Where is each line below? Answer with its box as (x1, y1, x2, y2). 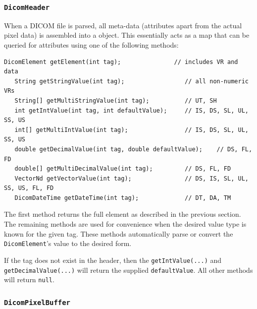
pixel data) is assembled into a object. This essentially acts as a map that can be (4, 30, 250, 40)
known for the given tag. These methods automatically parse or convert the (4, 228, 233, 239)
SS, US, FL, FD (4, 185, 54, 192)
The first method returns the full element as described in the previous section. (4, 209, 241, 219)
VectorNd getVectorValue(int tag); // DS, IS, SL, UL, (14, 175, 249, 182)
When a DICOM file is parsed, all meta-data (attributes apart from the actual (4, 20, 242, 30)
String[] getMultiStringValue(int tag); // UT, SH (14, 97, 217, 104)
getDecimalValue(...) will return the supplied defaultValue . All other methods (4, 264, 253, 275)
